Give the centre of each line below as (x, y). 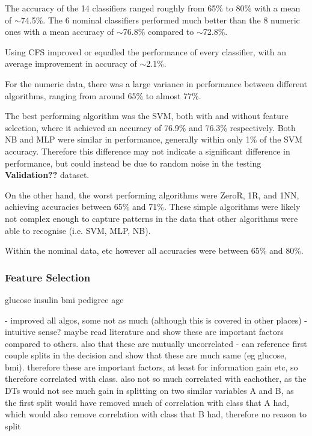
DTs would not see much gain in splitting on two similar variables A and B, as (149, 391)
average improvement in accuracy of (71, 63)
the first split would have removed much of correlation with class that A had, (147, 402)
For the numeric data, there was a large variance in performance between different (156, 83)
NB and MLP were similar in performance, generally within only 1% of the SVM (154, 139)
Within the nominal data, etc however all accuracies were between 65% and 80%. (154, 250)
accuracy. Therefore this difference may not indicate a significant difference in (148, 151)
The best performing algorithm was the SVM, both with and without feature (147, 116)
